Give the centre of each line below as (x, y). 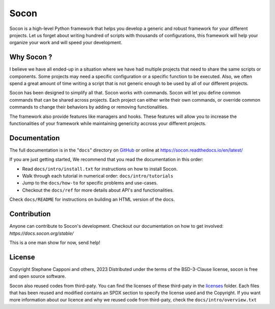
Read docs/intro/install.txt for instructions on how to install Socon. (100, 169)
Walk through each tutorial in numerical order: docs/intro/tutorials (98, 176)
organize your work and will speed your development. (66, 43)
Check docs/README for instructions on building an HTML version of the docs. (92, 199)
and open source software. (38, 276)
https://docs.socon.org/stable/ (42, 233)
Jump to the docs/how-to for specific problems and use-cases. (90, 183)
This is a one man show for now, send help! (55, 242)
